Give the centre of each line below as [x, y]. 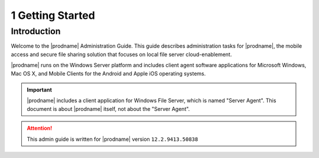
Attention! [40, 128]
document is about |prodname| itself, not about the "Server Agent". [108, 108]
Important [40, 90]
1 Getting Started [53, 15]
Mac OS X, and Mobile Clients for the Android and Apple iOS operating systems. [108, 73]
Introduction [36, 31]
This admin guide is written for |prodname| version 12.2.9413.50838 [113, 139]
